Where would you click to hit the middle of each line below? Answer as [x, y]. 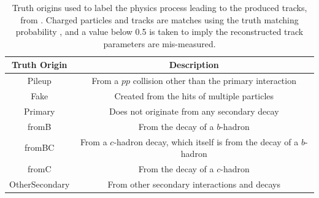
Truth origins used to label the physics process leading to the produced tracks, [159, 7]
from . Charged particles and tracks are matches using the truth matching [159, 19]
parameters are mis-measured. [159, 43]
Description [194, 65]
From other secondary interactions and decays [194, 184]
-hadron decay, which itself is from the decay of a [206, 141]
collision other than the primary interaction [214, 81]
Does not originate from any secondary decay [194, 111]
